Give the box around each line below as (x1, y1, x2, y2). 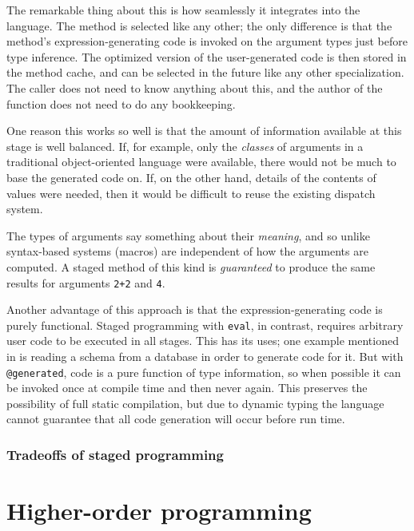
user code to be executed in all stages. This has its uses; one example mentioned (6, 332, 399, 349)
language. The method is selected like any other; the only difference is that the (6, 17, 392, 34)
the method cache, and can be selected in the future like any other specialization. (6, 64, 404, 81)
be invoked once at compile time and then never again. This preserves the (6, 379, 368, 396)
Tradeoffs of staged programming (6, 444, 224, 464)
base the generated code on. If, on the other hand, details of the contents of (6, 168, 376, 185)
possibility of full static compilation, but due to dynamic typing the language (6, 394, 384, 411)
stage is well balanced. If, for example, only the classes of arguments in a (6, 137, 364, 154)
